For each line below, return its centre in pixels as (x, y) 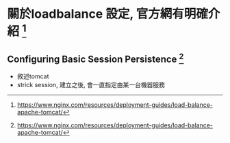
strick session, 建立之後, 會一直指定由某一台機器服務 (91, 85)
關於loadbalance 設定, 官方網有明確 (108, 14)
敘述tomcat (33, 76)
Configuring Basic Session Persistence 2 (95, 58)
